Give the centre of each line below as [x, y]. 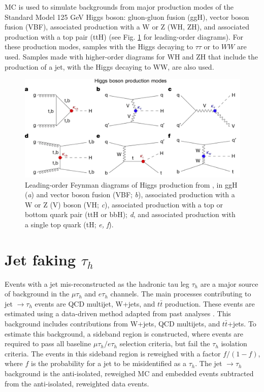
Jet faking [40, 259]
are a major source [229, 283]
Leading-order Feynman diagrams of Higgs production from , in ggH [131, 184]
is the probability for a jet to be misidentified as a [109, 363]
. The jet [209, 363]
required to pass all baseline [48, 343]
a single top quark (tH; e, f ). [69, 224]
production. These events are [210, 303]
